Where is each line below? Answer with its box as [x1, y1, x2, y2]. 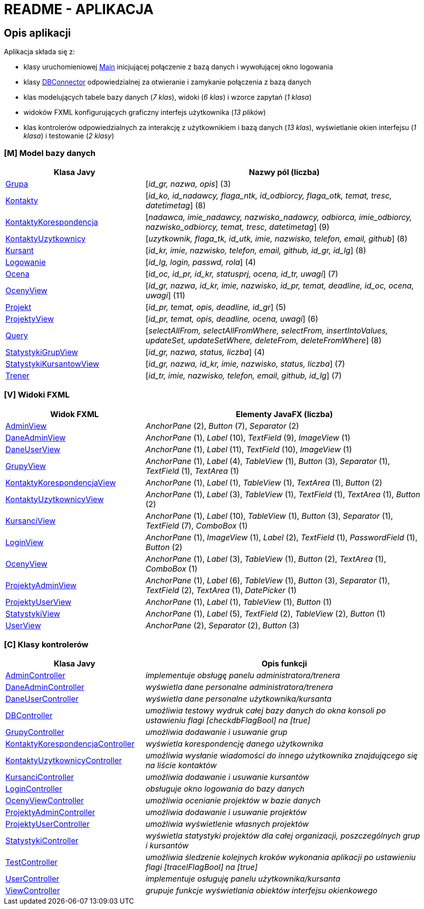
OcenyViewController [5, 796, 84, 806]
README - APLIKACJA [4, 1, 154, 18]
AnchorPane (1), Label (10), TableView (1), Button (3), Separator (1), [145, 510, 393, 521]
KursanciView [5, 515, 56, 526]
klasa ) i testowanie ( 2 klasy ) [23, 132, 114, 140]
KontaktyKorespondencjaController [5, 739, 134, 749]
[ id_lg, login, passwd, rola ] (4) [145, 257, 256, 267]
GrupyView [5, 461, 46, 471]
